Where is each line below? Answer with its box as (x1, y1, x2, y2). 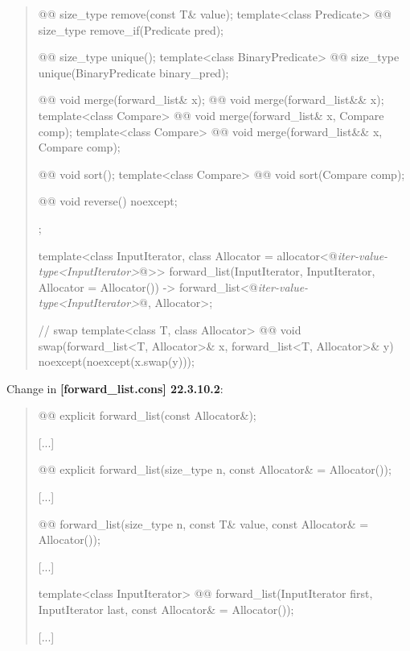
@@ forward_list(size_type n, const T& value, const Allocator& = (38, 515, 369, 532)
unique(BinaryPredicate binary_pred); (38, 64, 229, 81)
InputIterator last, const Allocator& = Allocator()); (38, 601, 294, 618)
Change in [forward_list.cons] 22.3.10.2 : (6, 379, 223, 396)
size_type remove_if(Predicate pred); (38, 21, 224, 38)
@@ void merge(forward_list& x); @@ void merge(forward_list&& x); (38, 91, 384, 108)
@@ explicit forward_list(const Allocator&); (38, 407, 256, 424)
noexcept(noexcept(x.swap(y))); (38, 353, 195, 370)
